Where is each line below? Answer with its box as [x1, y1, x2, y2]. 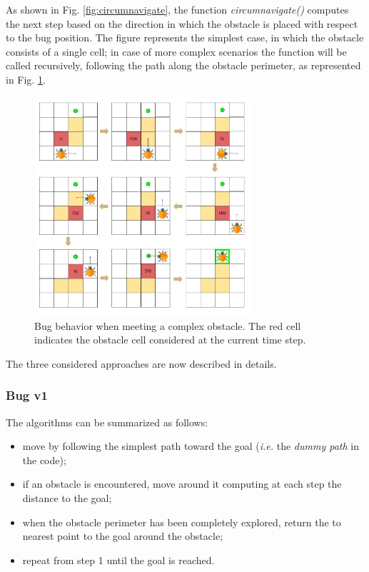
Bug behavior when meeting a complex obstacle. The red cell [34, 318, 301, 333]
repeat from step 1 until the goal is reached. [22, 552, 215, 567]
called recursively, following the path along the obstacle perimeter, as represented [6, 58, 361, 73]
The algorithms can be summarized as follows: [6, 414, 208, 429]
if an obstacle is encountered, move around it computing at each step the [22, 476, 342, 491]
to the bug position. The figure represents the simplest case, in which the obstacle [6, 30, 364, 45]
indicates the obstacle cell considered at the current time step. [34, 332, 306, 347]
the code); [22, 452, 66, 467]
